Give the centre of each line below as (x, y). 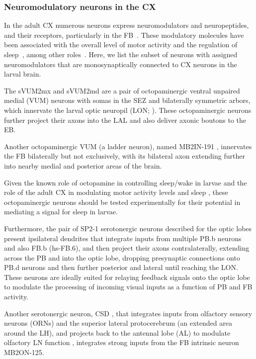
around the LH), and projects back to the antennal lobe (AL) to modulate (117, 332)
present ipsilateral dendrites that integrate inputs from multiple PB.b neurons (123, 238)
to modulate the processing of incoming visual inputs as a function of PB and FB (128, 287)
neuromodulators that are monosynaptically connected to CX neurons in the (121, 64)
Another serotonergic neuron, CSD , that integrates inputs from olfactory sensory (128, 313)
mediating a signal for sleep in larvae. (61, 212)
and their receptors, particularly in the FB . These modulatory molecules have (124, 35)
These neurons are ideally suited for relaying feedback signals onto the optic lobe (127, 277)
